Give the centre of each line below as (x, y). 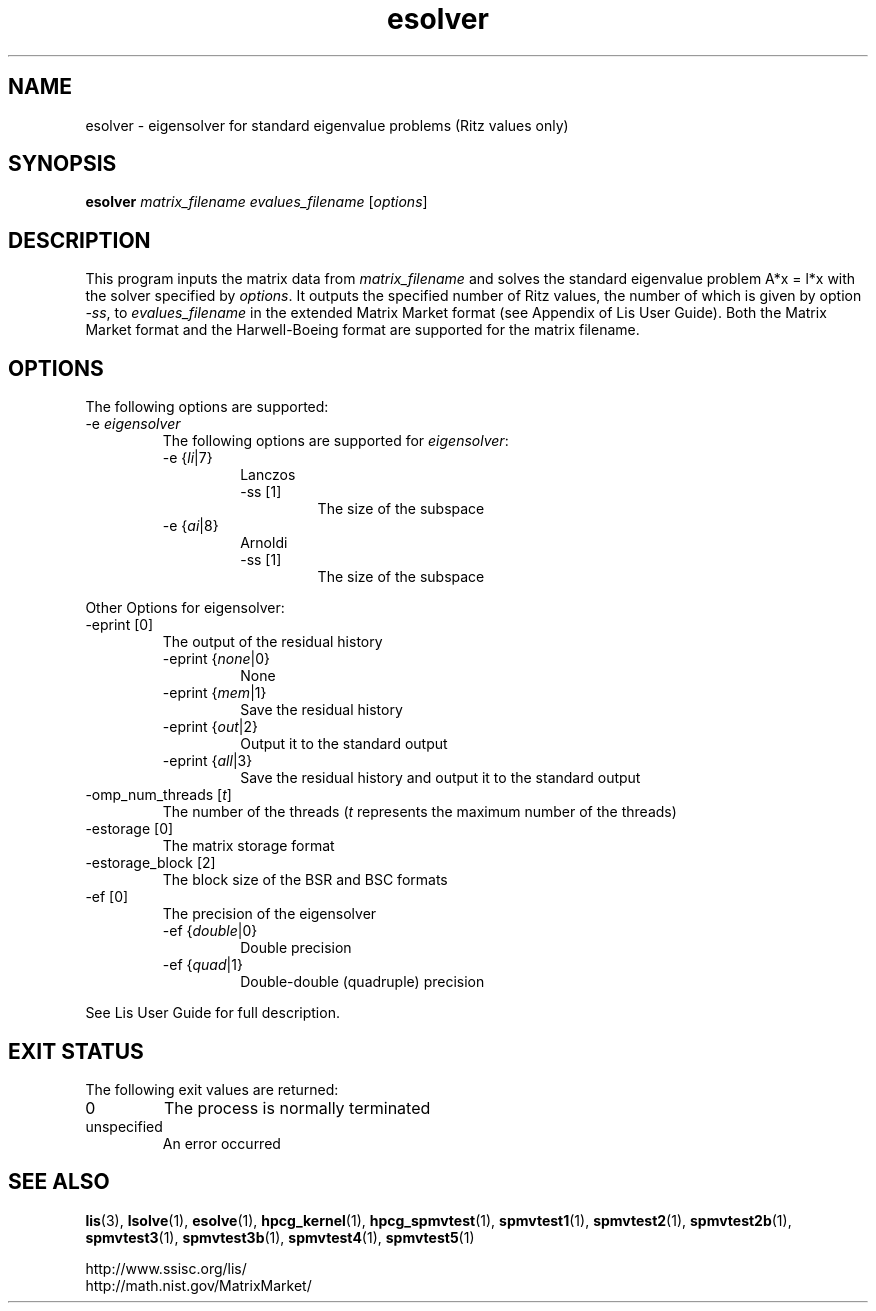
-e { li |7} (187, 458)
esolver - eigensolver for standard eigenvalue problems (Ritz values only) (327, 125)
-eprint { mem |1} (214, 693)
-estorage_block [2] (150, 863)
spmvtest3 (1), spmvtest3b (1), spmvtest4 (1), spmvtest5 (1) (280, 1237)
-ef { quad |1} (202, 965)
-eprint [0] (119, 625)
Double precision (296, 948)
